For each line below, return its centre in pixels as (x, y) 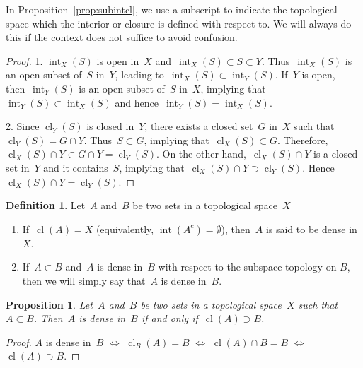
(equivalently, (125, 228)
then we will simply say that (84, 280)
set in (18, 167)
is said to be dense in (311, 228)
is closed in (110, 126)
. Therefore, (303, 140)
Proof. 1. (24, 60)
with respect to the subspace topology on (247, 267)
